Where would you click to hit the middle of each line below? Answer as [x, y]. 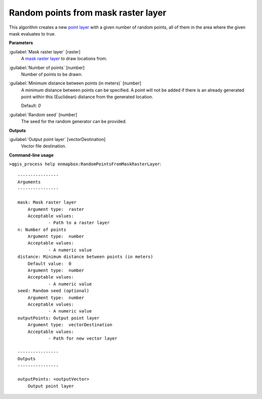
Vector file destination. [44, 146]
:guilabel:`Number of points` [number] [47, 68]
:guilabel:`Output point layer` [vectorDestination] [57, 139]
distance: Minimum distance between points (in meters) [85, 257]
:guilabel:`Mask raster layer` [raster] [45, 52]
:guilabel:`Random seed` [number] [43, 115]
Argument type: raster [56, 209]
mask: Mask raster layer [47, 202]
